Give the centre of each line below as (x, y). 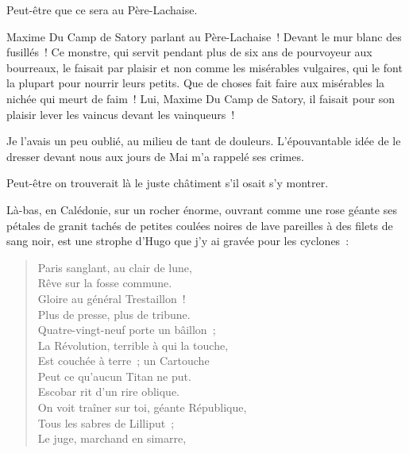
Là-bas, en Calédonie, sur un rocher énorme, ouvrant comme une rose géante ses (202, 209)
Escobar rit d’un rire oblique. (108, 392)
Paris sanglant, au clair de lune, (115, 267)
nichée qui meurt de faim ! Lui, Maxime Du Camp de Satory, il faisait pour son (201, 98)
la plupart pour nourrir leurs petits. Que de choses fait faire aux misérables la (196, 83)
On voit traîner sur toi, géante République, (142, 407)
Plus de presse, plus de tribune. (114, 314)
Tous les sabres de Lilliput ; (106, 422)
